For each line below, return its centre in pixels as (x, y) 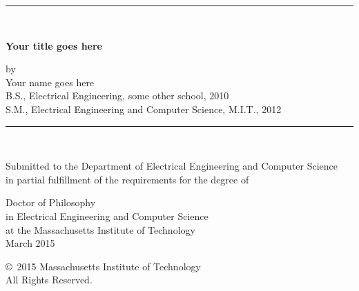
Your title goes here (54, 45)
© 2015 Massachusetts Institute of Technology (103, 266)
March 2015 (30, 243)
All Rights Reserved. (49, 280)
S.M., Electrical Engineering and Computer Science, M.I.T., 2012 (144, 109)
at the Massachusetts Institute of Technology (100, 229)
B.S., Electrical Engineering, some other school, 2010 (117, 96)
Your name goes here (50, 82)
